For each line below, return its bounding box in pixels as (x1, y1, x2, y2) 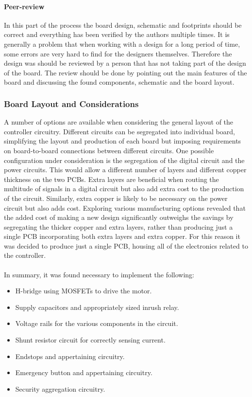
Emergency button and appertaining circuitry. (15, 367, 152, 378)
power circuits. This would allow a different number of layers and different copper (4, 164, 247, 175)
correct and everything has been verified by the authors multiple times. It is (4, 29, 230, 39)
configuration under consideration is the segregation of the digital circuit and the (4, 155, 245, 165)
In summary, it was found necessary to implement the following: (4, 269, 194, 279)
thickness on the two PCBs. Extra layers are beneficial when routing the (4, 174, 219, 184)
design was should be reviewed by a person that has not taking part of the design (4, 58, 246, 68)
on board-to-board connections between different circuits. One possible (4, 145, 214, 155)
